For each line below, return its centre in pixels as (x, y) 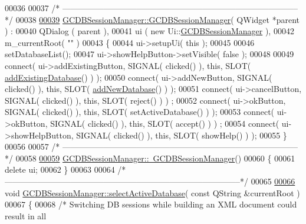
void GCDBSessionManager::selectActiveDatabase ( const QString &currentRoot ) (152, 192)
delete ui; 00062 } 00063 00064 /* (65, 169)
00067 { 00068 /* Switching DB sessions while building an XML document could (151, 204)
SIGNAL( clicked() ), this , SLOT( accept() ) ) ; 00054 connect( (165, 123)
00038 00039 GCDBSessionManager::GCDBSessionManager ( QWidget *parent (157, 19)
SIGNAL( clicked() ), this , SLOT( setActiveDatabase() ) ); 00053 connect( (140, 112)
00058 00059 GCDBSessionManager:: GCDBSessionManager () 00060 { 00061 (155, 158)
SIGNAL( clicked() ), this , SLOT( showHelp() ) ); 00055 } (182, 135)
